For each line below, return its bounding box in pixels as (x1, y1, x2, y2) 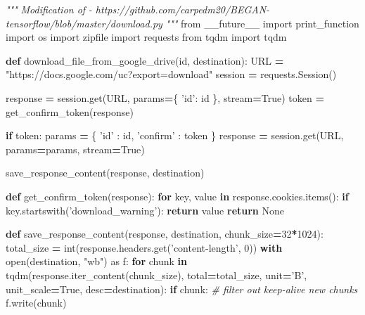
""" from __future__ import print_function (165, 15, 359, 30)
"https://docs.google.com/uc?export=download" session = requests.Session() (6, 67, 337, 82)
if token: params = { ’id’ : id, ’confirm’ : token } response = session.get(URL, (6, 128, 344, 143)
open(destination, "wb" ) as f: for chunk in (6, 254, 187, 269)
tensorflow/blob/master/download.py (6, 15, 162, 30)
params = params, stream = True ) (6, 141, 145, 156)
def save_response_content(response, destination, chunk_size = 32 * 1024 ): (6, 226, 324, 241)
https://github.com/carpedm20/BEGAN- (95, 2, 270, 16)
